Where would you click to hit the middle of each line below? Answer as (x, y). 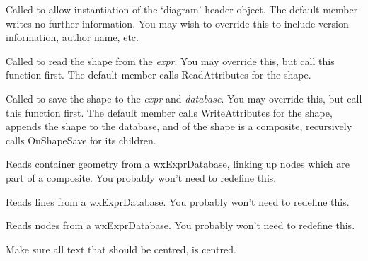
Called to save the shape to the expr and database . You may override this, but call (184, 98)
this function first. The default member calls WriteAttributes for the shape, (169, 112)
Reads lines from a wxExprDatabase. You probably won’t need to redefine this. (178, 201)
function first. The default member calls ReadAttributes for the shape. (159, 75)
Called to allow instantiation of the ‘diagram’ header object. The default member (182, 9)
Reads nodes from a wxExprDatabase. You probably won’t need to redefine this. (180, 225)
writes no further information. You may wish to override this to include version (177, 23)
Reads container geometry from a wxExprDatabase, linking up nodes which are (178, 164)
